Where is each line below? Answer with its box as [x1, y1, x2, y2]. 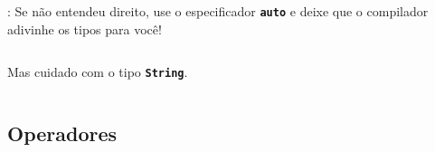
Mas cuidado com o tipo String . [7, 62, 188, 81]
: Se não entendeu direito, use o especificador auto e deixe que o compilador [7, 2, 429, 20]
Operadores [7, 119, 118, 147]
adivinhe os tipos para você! [7, 19, 162, 38]
